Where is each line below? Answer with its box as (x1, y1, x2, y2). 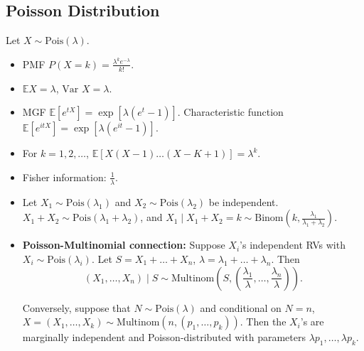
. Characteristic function (177, 104, 284, 119)
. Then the (240, 314, 287, 329)
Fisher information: (22, 169, 107, 184)
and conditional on (200, 300, 282, 315)
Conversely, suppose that (22, 300, 131, 315)
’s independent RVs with (240, 237, 346, 252)
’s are (300, 314, 324, 329)
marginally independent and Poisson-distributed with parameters (22, 330, 306, 345)
